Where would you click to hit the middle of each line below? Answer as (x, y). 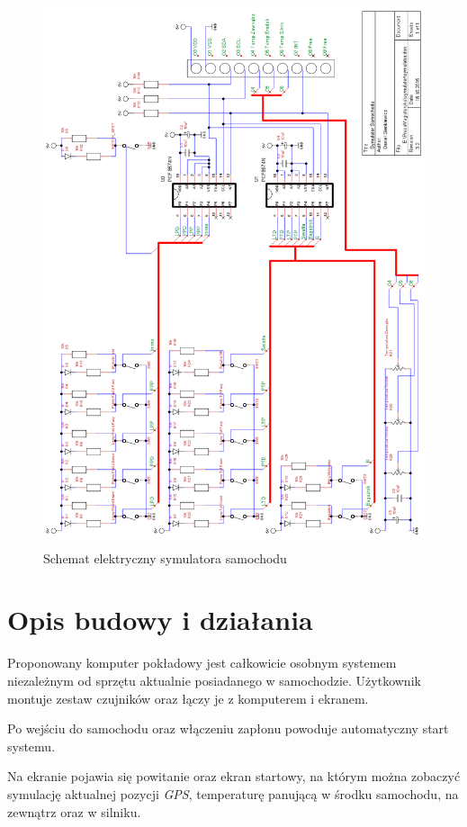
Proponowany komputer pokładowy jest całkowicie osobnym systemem (202, 663)
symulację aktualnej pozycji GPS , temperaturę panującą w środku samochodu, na (233, 793)
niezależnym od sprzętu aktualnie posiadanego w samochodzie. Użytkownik (214, 680)
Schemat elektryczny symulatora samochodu (165, 557)
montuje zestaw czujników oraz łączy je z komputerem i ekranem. (188, 698)
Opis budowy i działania (160, 620)
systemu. (31, 746)
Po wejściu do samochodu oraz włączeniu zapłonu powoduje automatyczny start (228, 728)
